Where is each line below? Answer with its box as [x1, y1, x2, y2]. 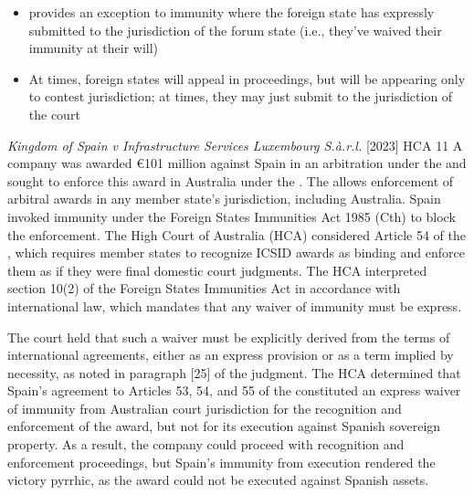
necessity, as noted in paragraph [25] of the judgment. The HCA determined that [7, 363, 461, 382]
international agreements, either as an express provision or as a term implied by [7, 345, 454, 364]
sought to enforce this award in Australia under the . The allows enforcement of [7, 171, 454, 190]
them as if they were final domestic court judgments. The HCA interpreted [7, 260, 427, 279]
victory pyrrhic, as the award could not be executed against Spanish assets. [7, 470, 429, 490]
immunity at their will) [28, 38, 159, 58]
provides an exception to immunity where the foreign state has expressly [28, 3, 435, 21]
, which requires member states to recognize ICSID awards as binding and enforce [7, 243, 465, 262]
